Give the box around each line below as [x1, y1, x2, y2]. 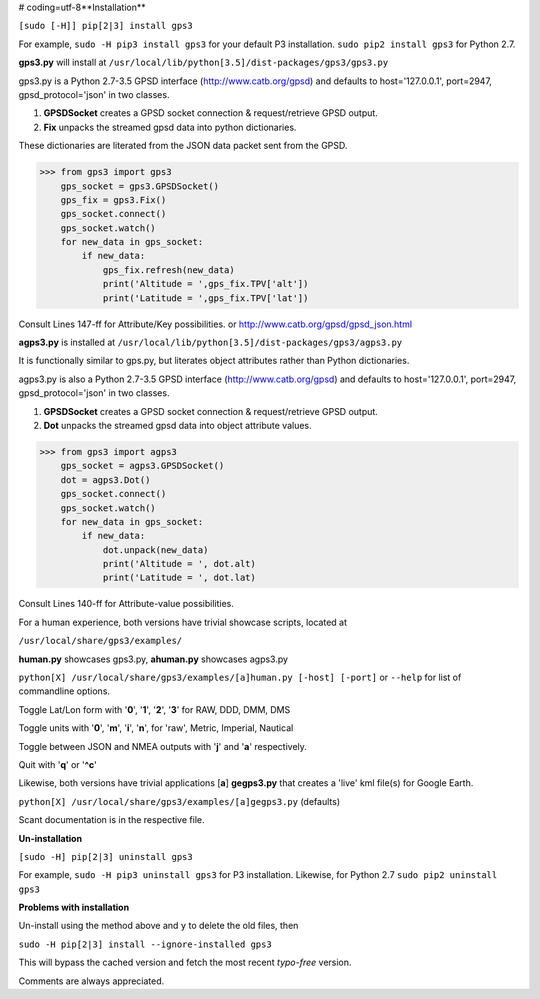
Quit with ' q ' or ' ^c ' [18, 758, 97, 770]
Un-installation [18, 832, 83, 844]
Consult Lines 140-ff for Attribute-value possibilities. [18, 598, 234, 610]
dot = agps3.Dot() [60, 474, 151, 485]
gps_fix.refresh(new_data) [102, 264, 235, 275]
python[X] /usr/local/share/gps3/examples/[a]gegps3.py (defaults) [18, 795, 340, 807]
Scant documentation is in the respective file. [18, 814, 205, 826]
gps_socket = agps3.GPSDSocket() [60, 460, 225, 472]
